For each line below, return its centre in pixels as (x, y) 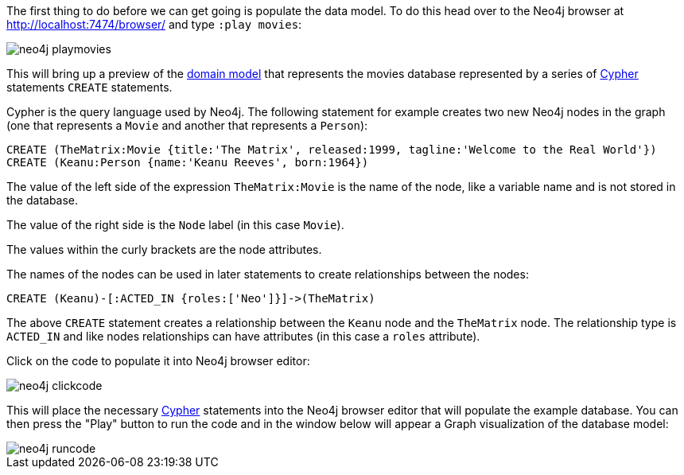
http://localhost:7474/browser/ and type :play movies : (154, 24)
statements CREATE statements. (89, 87)
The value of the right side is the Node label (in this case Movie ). (175, 225)
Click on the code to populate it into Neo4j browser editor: (158, 361)
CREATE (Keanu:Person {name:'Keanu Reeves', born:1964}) (188, 162)
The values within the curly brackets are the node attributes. (164, 249)
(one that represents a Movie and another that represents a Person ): (187, 125)
